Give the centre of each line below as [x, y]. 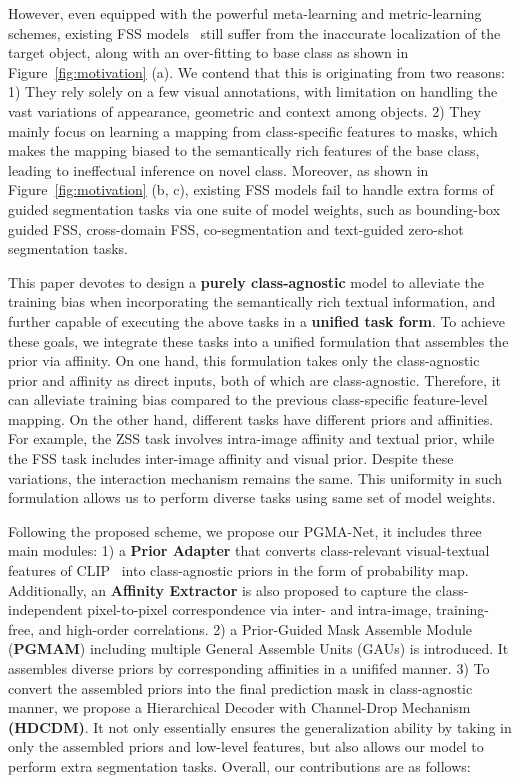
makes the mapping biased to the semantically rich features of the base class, [244, 150]
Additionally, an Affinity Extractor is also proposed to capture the [219, 589]
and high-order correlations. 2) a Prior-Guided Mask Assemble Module [255, 628]
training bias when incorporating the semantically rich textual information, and [252, 301]
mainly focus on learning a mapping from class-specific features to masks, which [253, 130]
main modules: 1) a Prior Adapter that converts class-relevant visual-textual [249, 550]
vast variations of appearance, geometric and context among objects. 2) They [244, 110]
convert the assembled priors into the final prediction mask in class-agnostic [240, 687]
